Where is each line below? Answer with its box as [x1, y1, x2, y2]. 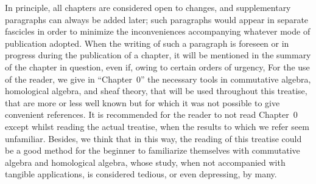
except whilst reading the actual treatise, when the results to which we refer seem [5, 120, 309, 132]
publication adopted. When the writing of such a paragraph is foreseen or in [5, 36, 289, 49]
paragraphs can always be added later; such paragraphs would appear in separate [5, 13, 309, 26]
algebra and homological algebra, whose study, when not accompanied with [5, 155, 286, 168]
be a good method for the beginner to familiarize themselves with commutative [5, 144, 300, 157]
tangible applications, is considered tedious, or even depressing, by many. [5, 168, 277, 180]
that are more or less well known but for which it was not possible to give [5, 96, 280, 109]
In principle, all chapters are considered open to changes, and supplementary [5, 1, 291, 13]
